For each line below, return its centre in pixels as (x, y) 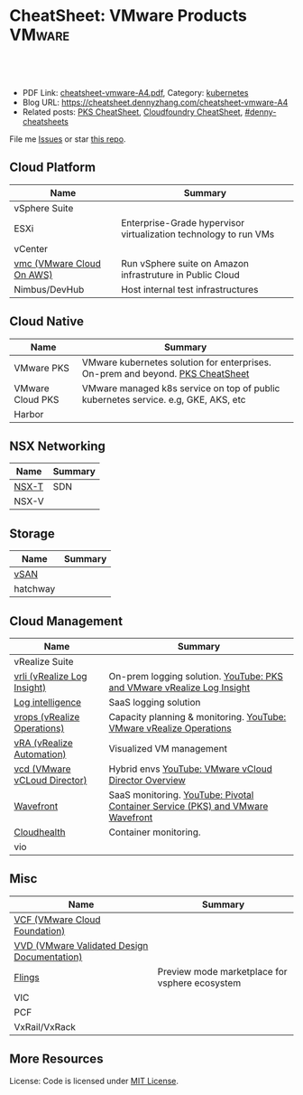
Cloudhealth (40, 832)
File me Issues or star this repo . (68, 139)
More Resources (56, 1059)
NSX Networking (58, 446)
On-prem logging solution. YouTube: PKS (196, 676)
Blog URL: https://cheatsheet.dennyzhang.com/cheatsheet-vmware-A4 (155, 102)
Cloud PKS (37, 399)
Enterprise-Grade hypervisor (183, 222)
